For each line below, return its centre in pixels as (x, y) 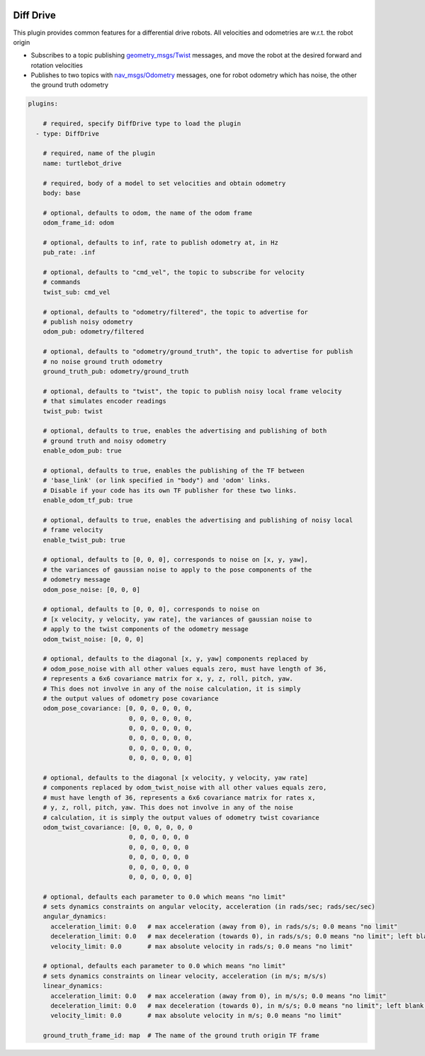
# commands (62, 282)
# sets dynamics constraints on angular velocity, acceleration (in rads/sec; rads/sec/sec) (209, 907)
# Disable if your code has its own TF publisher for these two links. (170, 490)
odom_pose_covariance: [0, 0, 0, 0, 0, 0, (118, 709)
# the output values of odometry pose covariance (131, 698)
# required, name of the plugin (99, 153)
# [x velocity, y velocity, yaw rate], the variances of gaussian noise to (177, 619)
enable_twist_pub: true (84, 540)
